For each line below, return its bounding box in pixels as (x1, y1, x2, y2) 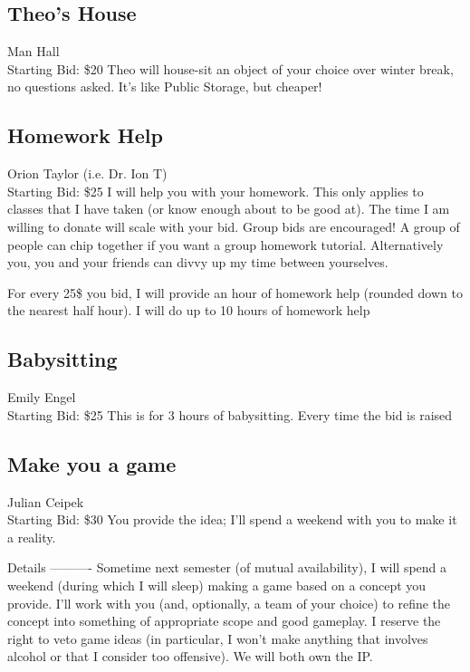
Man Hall (7, 42, 60, 61)
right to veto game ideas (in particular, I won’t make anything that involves (7, 629, 428, 648)
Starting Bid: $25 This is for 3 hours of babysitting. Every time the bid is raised (7, 405, 453, 424)
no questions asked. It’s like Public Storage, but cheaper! (7, 77, 322, 96)
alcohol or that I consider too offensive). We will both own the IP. (7, 647, 373, 666)
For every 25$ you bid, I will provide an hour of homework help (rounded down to (7, 283, 463, 302)
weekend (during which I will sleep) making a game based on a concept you (7, 575, 427, 594)
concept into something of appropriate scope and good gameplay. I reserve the (7, 611, 441, 630)
